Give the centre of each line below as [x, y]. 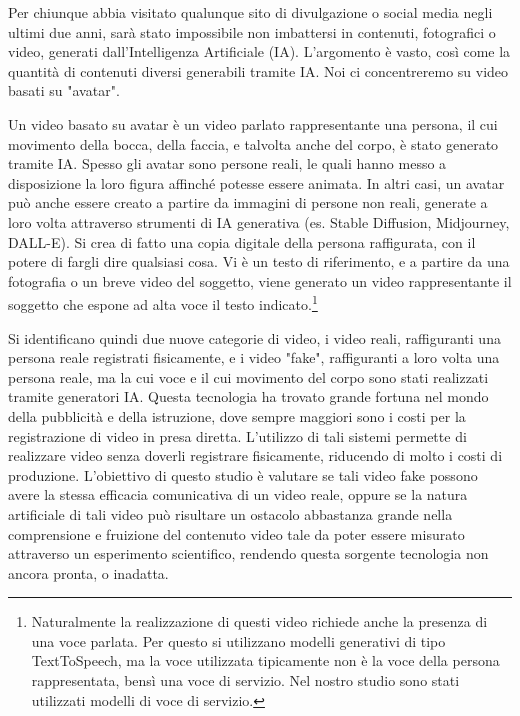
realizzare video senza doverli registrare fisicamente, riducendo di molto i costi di [255, 455]
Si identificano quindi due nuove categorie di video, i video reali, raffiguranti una [254, 337]
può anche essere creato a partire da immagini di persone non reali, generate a [248, 202]
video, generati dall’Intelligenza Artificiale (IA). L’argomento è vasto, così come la [259, 51]
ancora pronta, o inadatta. [88, 572]
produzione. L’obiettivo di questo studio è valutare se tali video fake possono [243, 474]
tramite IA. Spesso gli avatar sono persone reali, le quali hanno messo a [227, 163]
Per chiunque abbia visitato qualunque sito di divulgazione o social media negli [250, 12]
